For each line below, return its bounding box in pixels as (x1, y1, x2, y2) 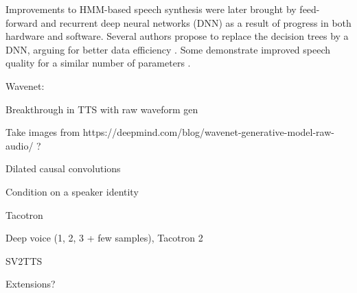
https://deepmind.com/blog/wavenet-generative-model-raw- (82, 125, 334, 139)
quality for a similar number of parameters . (5, 56, 191, 70)
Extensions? (5, 277, 56, 291)
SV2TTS (5, 253, 43, 268)
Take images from (5, 125, 80, 139)
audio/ (5, 138, 34, 152)
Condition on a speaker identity (5, 184, 139, 198)
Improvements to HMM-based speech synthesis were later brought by (5, 2, 297, 16)
